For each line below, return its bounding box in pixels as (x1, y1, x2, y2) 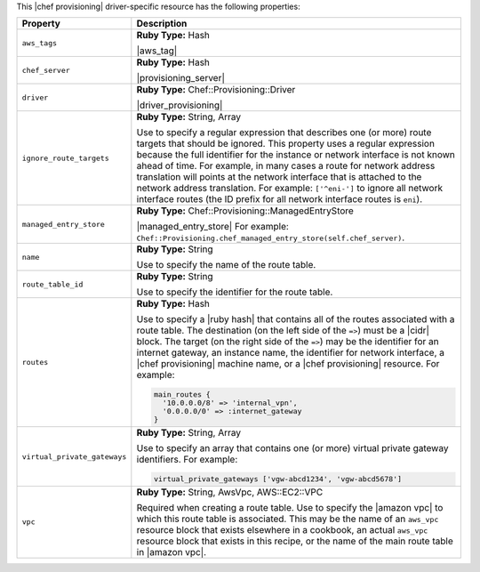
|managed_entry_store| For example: (136, 221, 289, 233)
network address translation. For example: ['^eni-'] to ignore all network (136, 182, 444, 195)
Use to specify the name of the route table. (136, 259, 316, 271)
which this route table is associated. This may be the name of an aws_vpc (136, 512, 439, 525)
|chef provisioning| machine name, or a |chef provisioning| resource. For (136, 358, 440, 370)
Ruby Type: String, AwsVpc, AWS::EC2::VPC (136, 486, 324, 498)
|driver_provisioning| (136, 99, 223, 111)
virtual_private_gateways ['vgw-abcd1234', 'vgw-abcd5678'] (153, 474, 403, 484)
